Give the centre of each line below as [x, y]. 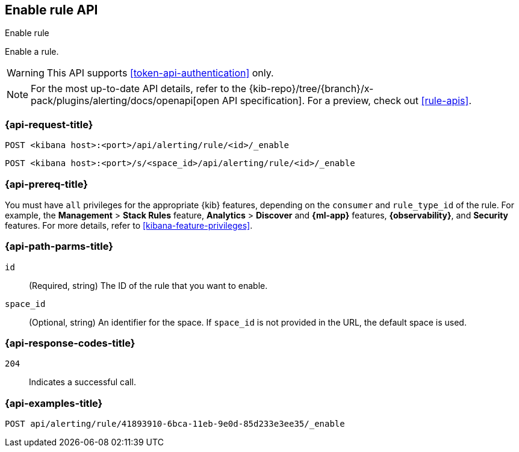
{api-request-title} [49, 124]
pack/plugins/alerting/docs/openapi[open [125, 101]
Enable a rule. [32, 52]
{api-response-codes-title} [70, 343]
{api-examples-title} [54, 403]
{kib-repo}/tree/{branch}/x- [311, 89]
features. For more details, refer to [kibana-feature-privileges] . [129, 225]
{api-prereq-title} [46, 184]
